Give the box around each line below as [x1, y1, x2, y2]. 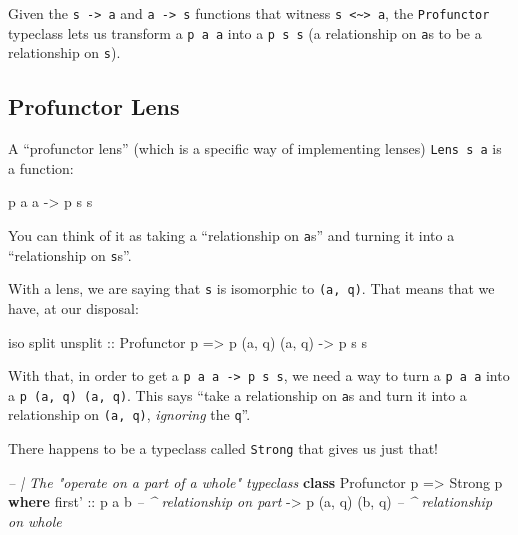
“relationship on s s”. [8, 244, 132, 265]
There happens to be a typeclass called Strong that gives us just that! [8, 438, 438, 459]
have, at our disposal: [8, 297, 139, 318]
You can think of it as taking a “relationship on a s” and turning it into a [8, 225, 455, 246]
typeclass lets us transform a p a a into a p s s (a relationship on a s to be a [8, 22, 482, 43]
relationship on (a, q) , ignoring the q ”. [8, 404, 251, 425]
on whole [8, 510, 62, 531]
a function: [8, 157, 74, 178]
